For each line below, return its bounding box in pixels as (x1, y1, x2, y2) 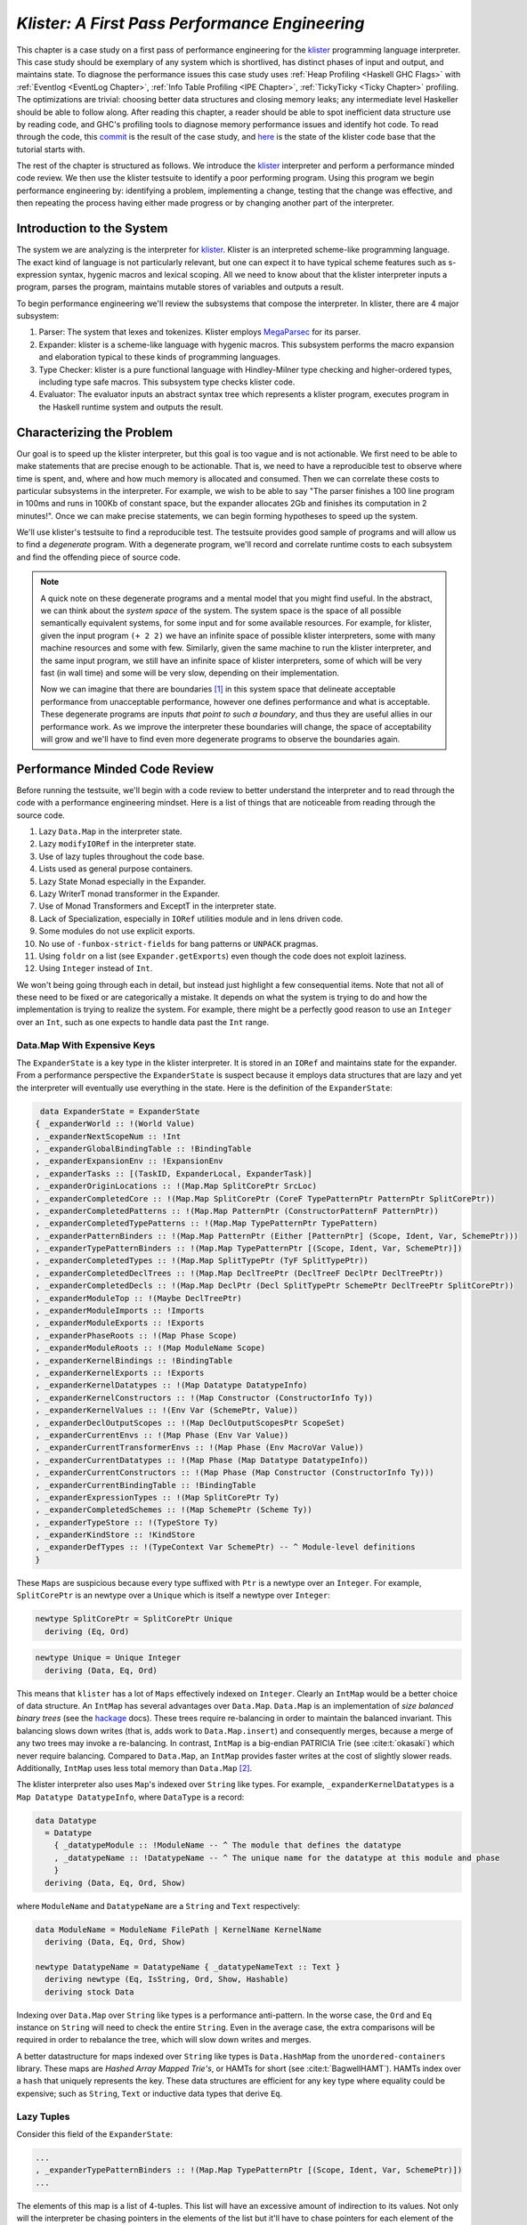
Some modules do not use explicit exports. (38, 926, 196, 936)
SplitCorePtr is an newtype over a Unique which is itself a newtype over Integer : (16, 1590, 331, 1601)
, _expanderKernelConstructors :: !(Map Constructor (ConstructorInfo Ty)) (35, 1393, 374, 1403)
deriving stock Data (45, 1986, 134, 1997)
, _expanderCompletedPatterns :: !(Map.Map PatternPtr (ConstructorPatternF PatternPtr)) (35, 1206, 440, 1216)
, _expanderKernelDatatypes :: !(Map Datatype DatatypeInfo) (35, 1380, 308, 1390)
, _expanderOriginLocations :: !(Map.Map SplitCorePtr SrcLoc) (35, 1181, 318, 1192)
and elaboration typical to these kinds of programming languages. (38, 352, 280, 362)
